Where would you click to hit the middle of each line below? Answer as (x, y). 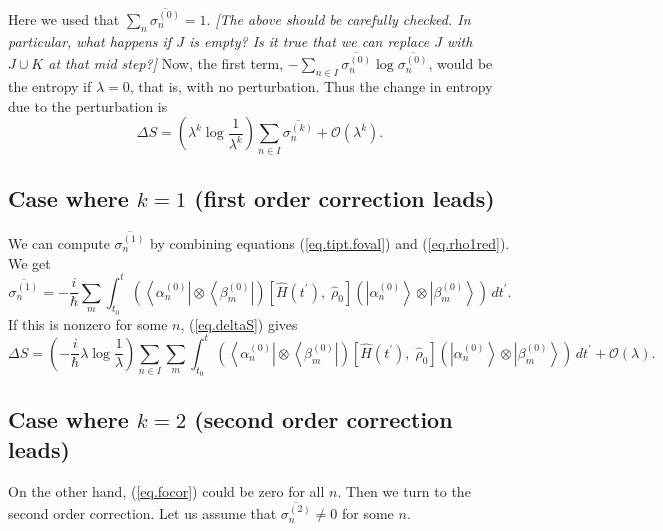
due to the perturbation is (88, 105)
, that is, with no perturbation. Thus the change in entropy (311, 86)
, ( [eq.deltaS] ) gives (239, 323)
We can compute (59, 242)
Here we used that (64, 19)
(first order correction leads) (344, 198)
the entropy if (50, 86)
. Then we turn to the (404, 490)
